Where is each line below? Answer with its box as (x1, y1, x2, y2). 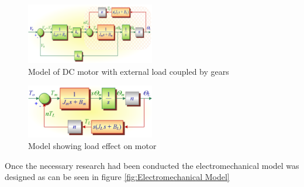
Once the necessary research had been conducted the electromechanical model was (5, 159, 299, 171)
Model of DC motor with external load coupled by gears (28, 65, 229, 77)
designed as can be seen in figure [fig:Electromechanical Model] (5, 171, 230, 183)
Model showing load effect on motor (28, 140, 157, 151)
